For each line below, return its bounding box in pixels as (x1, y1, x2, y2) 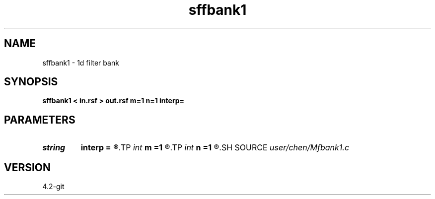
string (42, 142, 66, 153)
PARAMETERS (4, 113, 75, 126)
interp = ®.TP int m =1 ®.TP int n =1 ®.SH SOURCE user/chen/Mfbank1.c (80, 142, 350, 153)
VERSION (4, 161, 51, 174)
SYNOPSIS (4, 75, 58, 88)
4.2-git (42, 182, 65, 191)
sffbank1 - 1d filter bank (42, 58, 119, 67)
